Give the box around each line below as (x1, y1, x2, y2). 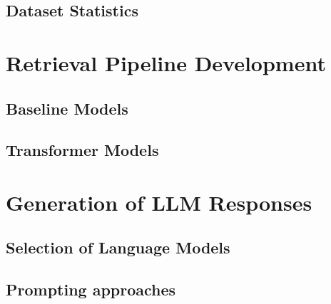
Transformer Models (6, 139, 159, 161)
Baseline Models (6, 97, 128, 119)
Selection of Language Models (6, 236, 230, 258)
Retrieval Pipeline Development (6, 48, 326, 77)
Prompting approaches (6, 278, 176, 300)
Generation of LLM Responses (6, 187, 312, 216)
